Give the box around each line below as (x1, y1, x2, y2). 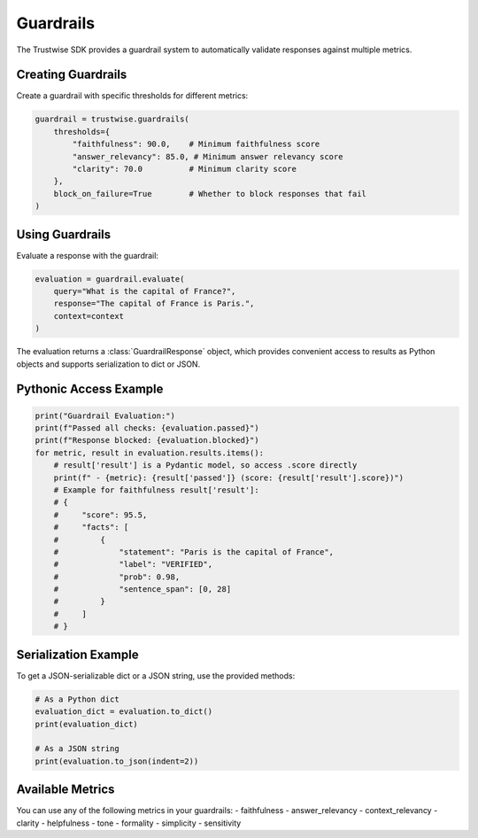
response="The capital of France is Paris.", (53, 299, 255, 309)
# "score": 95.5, (53, 509, 148, 520)
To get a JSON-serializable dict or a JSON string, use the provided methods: (16, 670, 296, 681)
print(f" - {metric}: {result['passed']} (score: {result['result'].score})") (53, 472, 405, 483)
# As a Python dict (35, 694, 119, 704)
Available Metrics (16, 782, 115, 797)
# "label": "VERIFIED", (53, 559, 212, 570)
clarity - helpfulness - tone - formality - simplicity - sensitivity (16, 818, 242, 828)
